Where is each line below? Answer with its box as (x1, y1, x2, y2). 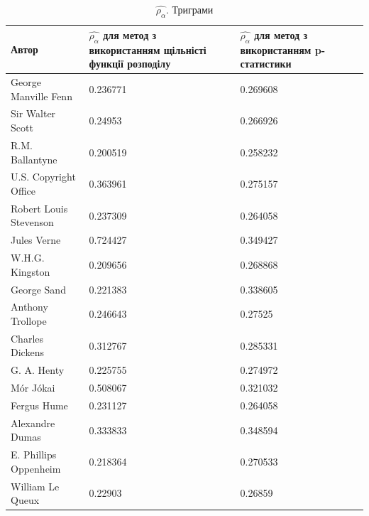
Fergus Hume (11, 397, 68, 412)
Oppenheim (11, 461, 61, 475)
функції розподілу (89, 56, 171, 71)
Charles (11, 330, 44, 345)
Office (11, 183, 35, 198)
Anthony (11, 299, 48, 314)
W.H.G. (11, 250, 45, 265)
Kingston (11, 264, 50, 279)
